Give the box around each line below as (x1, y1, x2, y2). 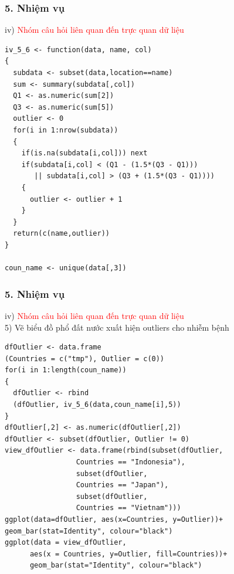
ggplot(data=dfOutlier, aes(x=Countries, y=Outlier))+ (5, 515, 223, 524)
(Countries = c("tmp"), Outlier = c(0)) (5, 354, 165, 363)
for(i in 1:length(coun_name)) (5, 366, 127, 375)
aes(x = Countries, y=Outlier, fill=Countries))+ (29, 549, 228, 558)
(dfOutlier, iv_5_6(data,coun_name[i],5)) (13, 400, 181, 409)
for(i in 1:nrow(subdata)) (13, 125, 118, 134)
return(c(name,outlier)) (13, 229, 110, 238)
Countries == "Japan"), (76, 481, 169, 490)
